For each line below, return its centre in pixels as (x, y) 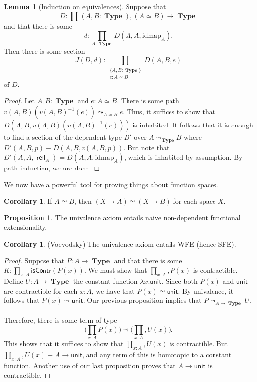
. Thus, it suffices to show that (169, 111)
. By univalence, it (206, 290)
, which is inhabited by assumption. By (183, 157)
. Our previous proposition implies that (142, 300)
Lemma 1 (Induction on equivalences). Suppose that (85, 6)
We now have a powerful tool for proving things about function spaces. (111, 184)
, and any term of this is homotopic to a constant (157, 355)
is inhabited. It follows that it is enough (193, 125)
